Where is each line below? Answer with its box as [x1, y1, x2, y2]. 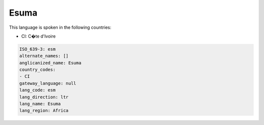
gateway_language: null [19, 81, 77, 86]
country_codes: [19, 67, 56, 73]
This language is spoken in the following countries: [9, 24, 111, 30]
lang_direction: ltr [19, 94, 68, 100]
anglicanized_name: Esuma [19, 60, 82, 65]
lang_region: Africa [19, 108, 68, 113]
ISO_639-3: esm [19, 46, 56, 52]
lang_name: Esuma [19, 101, 61, 107]
